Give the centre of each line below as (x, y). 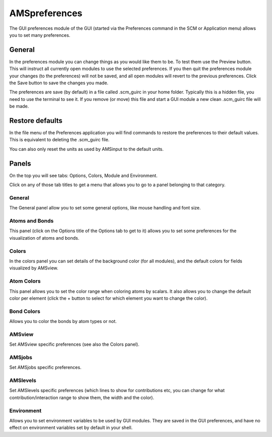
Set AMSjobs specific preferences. (45, 367)
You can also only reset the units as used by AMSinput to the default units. (86, 149)
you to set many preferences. (40, 35)
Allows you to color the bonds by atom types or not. (63, 321)
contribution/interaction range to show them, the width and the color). (82, 397)
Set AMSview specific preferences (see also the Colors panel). (74, 344)
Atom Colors (25, 281)
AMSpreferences (46, 13)
